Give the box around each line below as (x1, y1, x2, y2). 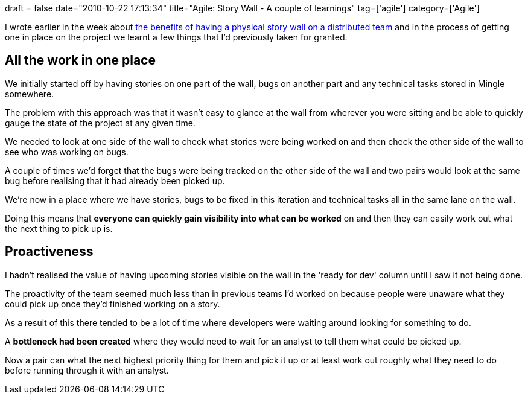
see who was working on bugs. (5, 146, 129, 157)
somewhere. (5, 88, 54, 99)
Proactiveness (5, 244, 94, 260)
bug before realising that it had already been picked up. (5, 175, 225, 186)
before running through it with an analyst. (5, 365, 169, 375)
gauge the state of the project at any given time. (5, 117, 196, 128)
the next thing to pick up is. (5, 223, 113, 234)
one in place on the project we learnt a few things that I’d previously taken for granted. (5, 32, 348, 42)
